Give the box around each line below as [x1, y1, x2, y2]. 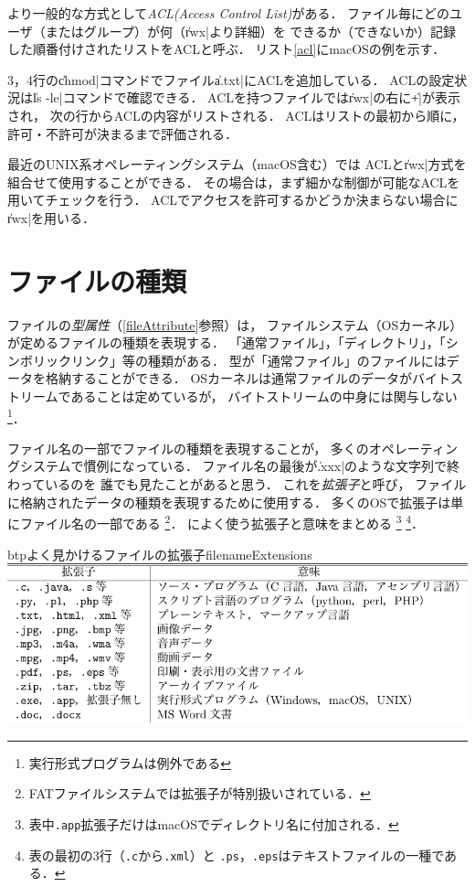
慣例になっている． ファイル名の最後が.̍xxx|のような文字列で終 [83, 456, 460, 476]
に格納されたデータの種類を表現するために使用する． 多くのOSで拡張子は [7, 492, 451, 511]
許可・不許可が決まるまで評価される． [7, 123, 237, 143]
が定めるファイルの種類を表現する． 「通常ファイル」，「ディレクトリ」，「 [7, 333, 446, 352]
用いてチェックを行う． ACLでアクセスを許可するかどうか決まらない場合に [7, 190, 459, 209]
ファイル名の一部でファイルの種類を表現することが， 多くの [7, 438, 369, 457]
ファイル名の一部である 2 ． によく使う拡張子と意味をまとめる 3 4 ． [19, 511, 425, 532]
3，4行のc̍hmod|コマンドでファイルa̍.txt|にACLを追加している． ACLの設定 [7, 69, 455, 89]
